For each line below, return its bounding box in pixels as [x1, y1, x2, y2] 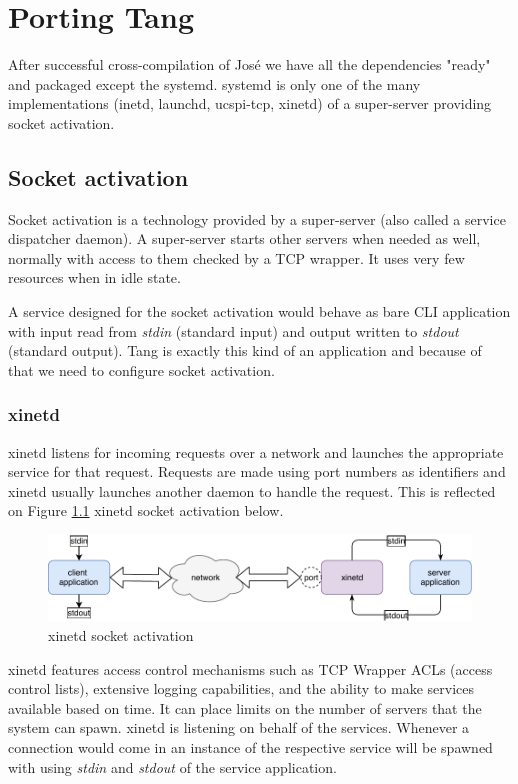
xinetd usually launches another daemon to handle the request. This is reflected [8, 480, 496, 501]
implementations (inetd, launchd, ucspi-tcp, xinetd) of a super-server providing [8, 93, 492, 114]
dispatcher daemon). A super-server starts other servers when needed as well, [8, 228, 481, 249]
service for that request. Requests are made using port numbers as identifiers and [8, 461, 506, 482]
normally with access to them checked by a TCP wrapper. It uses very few [8, 247, 465, 268]
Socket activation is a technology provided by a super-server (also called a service [8, 208, 506, 229]
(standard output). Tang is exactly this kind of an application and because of [8, 340, 482, 361]
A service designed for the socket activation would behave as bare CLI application [8, 301, 511, 322]
